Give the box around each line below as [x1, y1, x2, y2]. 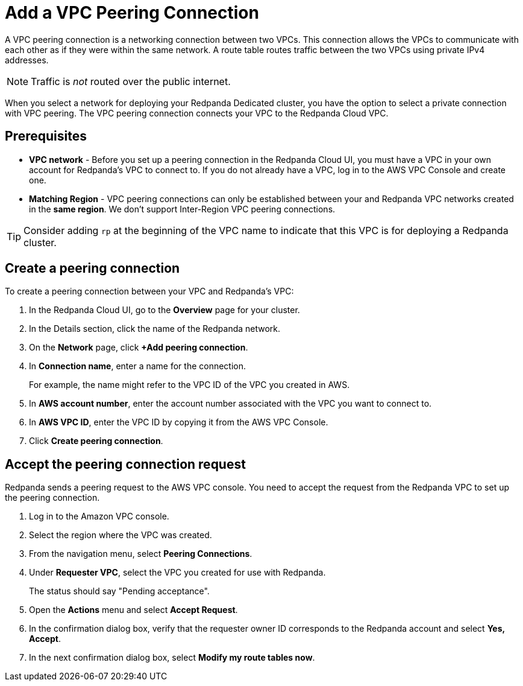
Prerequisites [5, 129, 87, 144]
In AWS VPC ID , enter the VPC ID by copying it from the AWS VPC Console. [29, 417, 328, 428]
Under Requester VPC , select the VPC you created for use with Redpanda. [29, 567, 326, 578]
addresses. [5, 54, 49, 65]
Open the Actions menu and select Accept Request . [29, 605, 238, 615]
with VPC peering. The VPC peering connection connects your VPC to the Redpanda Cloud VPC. [5, 107, 389, 118]
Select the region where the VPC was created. [29, 530, 212, 541]
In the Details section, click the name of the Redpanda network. [29, 323, 281, 334]
